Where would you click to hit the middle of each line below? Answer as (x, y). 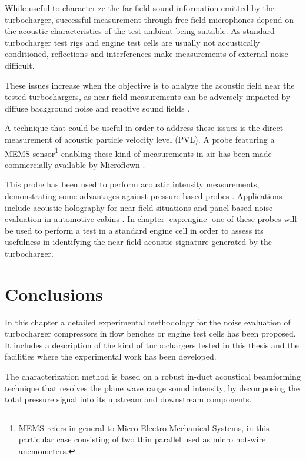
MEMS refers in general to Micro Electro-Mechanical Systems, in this (144, 427)
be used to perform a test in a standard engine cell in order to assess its (134, 230)
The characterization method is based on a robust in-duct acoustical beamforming (153, 376)
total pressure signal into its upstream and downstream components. (128, 399)
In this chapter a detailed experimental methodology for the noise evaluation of (148, 322)
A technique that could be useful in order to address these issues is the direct (144, 128)
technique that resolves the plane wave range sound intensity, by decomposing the (152, 387)
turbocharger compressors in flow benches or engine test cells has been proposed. (150, 333)
